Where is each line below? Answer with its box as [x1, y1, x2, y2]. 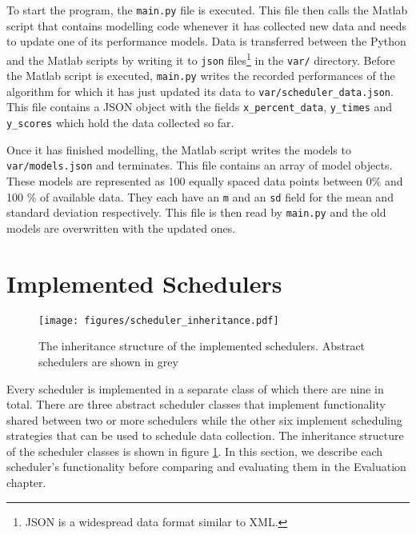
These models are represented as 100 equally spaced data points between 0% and [6, 173, 403, 190]
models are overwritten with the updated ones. [6, 219, 236, 236]
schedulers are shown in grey [38, 353, 178, 369]
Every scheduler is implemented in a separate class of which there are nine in [6, 380, 384, 397]
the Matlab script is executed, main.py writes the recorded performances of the [6, 67, 395, 84]
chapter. [6, 474, 46, 491]
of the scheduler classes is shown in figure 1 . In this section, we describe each [6, 442, 383, 459]
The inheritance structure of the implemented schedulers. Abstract [38, 337, 366, 354]
